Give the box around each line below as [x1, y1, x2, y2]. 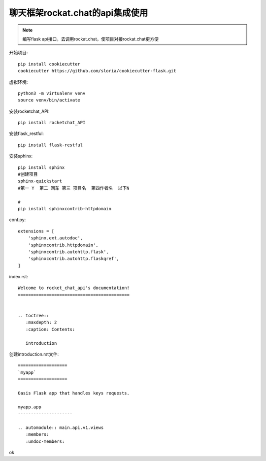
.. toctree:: [18, 313, 49, 319]
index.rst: [9, 274, 29, 280]
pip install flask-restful [18, 142, 83, 148]
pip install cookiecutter [18, 61, 81, 66]
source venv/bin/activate [18, 98, 81, 103]
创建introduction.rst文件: [9, 351, 59, 357]
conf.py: [9, 217, 26, 223]
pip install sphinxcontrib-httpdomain [18, 206, 112, 211]
